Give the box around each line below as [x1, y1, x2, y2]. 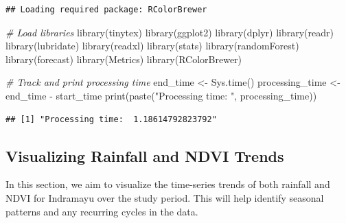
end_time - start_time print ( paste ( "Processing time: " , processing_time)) [5, 88, 317, 102]
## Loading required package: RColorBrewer [5, 5, 207, 14]
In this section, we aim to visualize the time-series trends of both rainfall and [5, 177, 330, 191]
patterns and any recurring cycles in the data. [5, 204, 198, 218]
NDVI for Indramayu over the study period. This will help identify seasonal [5, 190, 324, 204]
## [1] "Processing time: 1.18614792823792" [5, 114, 217, 124]
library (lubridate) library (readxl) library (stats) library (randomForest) [5, 38, 299, 53]
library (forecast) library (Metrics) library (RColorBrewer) [5, 51, 242, 66]
